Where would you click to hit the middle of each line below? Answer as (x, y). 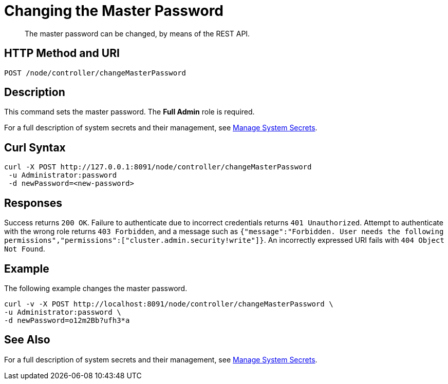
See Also (27, 340)
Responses (33, 203)
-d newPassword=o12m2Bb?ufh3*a (67, 320)
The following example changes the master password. (96, 288)
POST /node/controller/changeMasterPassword (95, 73)
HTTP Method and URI (62, 53)
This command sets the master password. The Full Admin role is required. (129, 112)
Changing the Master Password (114, 11)
